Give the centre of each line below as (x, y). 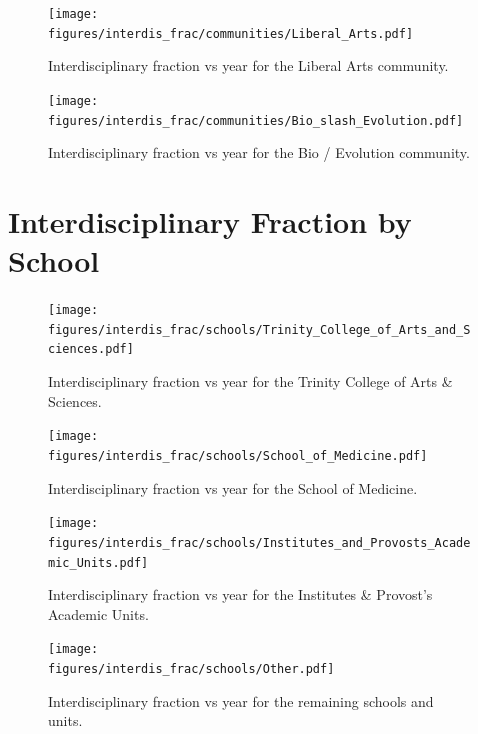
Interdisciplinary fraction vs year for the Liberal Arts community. (248, 65)
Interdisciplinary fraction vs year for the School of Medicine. (233, 487)
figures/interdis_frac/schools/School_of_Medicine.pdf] (238, 455)
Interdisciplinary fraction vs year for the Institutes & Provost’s (240, 594)
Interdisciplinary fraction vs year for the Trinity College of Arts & (250, 381)
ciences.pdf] (91, 349)
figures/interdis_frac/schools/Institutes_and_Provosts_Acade (259, 542)
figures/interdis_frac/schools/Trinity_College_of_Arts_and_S (259, 329)
